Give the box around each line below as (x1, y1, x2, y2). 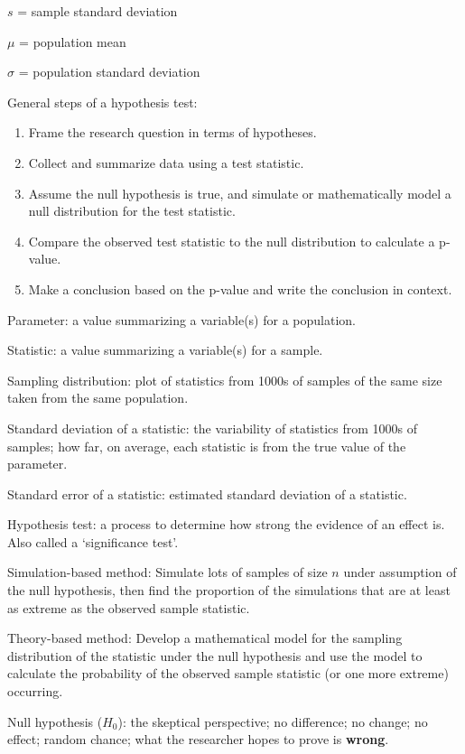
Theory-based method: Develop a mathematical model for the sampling (7, 628, 403, 647)
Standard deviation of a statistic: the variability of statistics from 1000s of (7, 418, 418, 437)
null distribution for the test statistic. (28, 201, 236, 220)
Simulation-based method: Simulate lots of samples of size (7, 563, 328, 582)
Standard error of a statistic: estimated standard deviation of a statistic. (7, 484, 407, 503)
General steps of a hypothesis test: (7, 92, 198, 111)
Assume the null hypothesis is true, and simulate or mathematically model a (28, 183, 451, 202)
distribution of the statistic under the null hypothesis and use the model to (7, 646, 423, 665)
